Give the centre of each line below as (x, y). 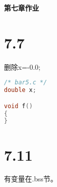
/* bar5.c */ (25, 83)
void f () (18, 106)
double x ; (20, 90)
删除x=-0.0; (22, 66)
